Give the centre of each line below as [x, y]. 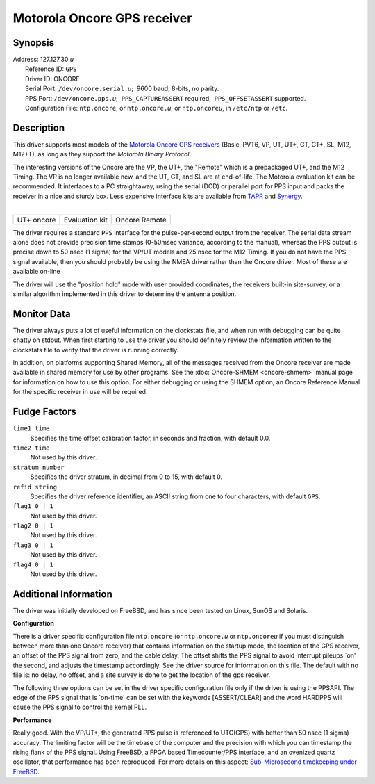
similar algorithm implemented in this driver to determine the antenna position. [125, 294]
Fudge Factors [44, 412]
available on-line [36, 272]
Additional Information [62, 594]
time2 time [31, 448]
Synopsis [34, 43]
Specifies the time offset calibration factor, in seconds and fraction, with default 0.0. [150, 438]
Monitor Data [42, 314]
